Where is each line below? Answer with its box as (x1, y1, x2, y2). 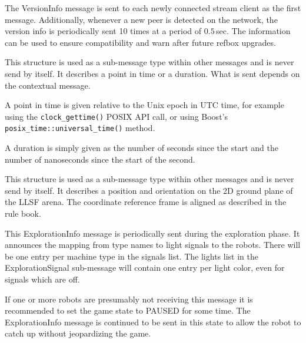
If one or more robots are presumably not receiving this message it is (5, 292, 253, 305)
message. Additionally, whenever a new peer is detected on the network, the (5, 13, 278, 25)
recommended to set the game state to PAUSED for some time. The (5, 304, 251, 317)
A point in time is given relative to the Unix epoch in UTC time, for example (5, 99, 284, 111)
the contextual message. (5, 79, 91, 91)
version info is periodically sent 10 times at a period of (5, 25, 202, 37)
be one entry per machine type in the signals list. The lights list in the (5, 250, 258, 262)
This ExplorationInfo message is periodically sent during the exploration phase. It (5, 227, 300, 239)
